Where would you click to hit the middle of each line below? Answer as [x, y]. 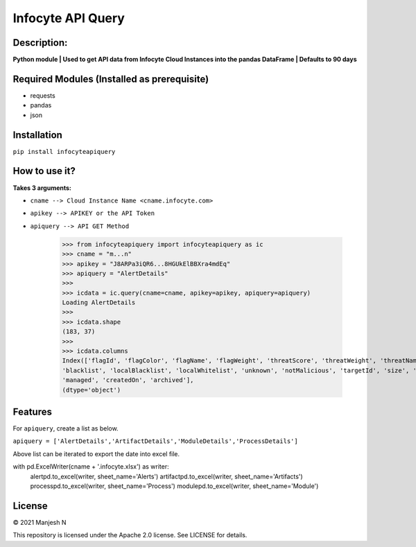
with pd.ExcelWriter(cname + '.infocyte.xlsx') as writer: [91, 467]
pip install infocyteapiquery [64, 151]
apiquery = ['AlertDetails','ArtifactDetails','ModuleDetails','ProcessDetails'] [155, 441]
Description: [40, 43]
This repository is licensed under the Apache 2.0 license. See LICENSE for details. [130, 535]
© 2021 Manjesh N [40, 522]
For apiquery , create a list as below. [66, 428]
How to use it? [44, 171]
